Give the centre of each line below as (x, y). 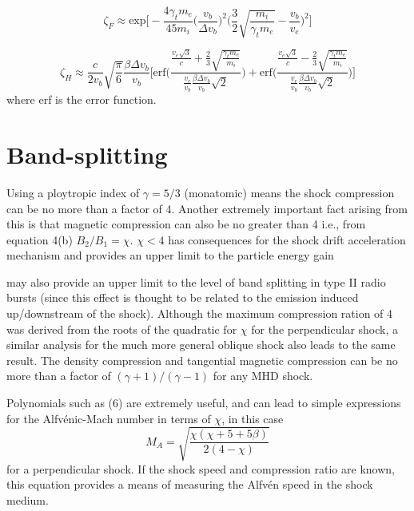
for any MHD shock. (263, 376)
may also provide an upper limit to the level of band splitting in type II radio (196, 281)
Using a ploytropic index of (73, 192)
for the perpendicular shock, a (325, 329)
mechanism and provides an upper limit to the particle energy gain (170, 255)
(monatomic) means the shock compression (289, 192)
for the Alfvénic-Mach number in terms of (109, 418)
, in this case (253, 418)
